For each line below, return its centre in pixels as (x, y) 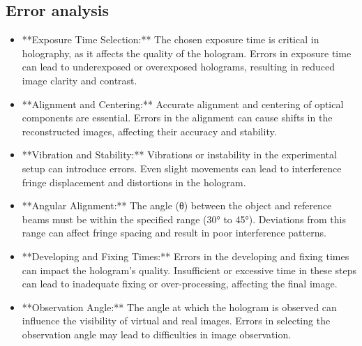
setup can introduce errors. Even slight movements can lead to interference (182, 168)
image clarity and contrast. (80, 80)
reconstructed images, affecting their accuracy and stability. (149, 131)
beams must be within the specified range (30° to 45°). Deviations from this (184, 219)
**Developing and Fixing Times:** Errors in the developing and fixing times (186, 256)
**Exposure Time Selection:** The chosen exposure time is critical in (171, 39)
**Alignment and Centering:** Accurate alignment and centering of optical (183, 104)
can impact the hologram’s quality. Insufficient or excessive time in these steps (189, 270)
